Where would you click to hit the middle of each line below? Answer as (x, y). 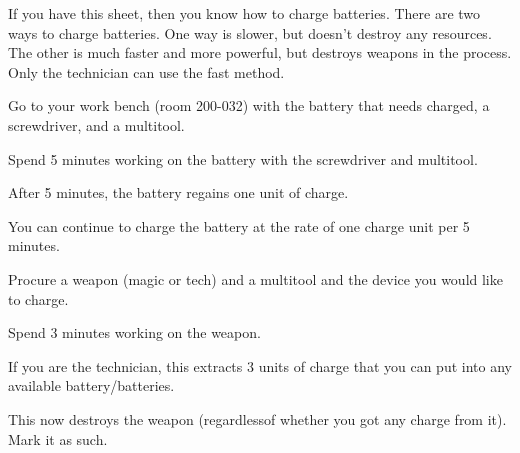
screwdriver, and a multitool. (96, 124)
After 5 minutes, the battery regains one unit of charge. (178, 192)
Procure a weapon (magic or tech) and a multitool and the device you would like (255, 278)
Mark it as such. (58, 438)
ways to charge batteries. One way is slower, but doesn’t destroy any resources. (250, 32)
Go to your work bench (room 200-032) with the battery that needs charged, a (249, 105)
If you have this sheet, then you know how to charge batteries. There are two (244, 13)
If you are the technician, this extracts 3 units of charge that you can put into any (260, 365)
